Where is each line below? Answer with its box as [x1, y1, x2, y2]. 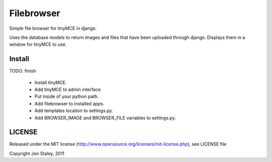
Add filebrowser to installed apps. [34, 100, 105, 106]
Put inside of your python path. [34, 93, 99, 99]
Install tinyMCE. [34, 79, 67, 85]
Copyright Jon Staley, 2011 [9, 150, 65, 156]
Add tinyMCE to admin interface [34, 86, 101, 93]
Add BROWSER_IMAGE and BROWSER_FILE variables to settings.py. [34, 115, 176, 121]
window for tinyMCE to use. [9, 41, 67, 47]
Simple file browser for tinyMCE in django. [9, 25, 97, 31]
